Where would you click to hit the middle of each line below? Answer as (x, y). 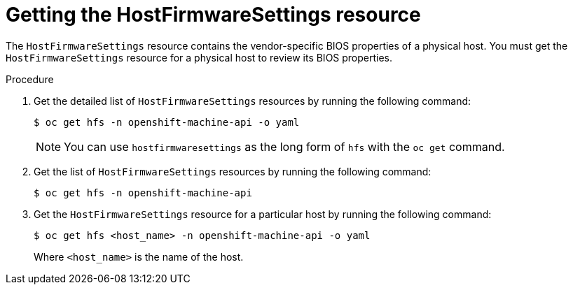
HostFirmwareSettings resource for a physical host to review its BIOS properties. (199, 57)
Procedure (30, 79)
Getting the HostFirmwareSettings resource (213, 15)
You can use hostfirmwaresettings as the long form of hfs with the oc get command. (284, 146)
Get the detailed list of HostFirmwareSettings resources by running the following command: (253, 101)
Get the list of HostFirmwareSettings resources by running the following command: (233, 171)
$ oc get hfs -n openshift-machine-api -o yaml (167, 122)
